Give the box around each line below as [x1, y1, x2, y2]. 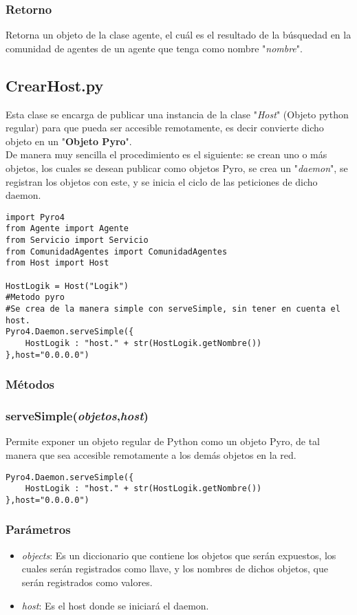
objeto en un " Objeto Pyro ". [6, 133, 132, 148]
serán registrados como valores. [21, 574, 153, 589]
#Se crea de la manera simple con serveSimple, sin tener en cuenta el [6, 304, 340, 314]
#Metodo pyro [6, 292, 65, 303]
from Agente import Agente [6, 224, 129, 234]
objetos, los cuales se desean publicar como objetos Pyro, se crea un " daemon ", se [6, 160, 348, 175]
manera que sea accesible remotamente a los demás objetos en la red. [6, 447, 296, 462]
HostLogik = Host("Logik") [6, 281, 129, 291]
